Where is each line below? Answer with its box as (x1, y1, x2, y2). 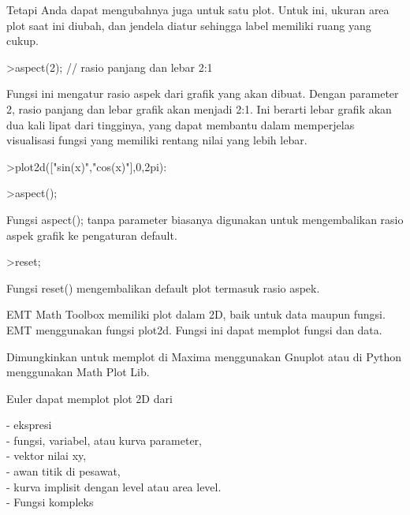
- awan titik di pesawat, (6, 463, 121, 480)
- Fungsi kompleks (6, 494, 94, 510)
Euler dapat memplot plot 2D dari (6, 390, 173, 406)
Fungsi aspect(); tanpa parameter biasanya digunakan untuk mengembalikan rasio (6, 211, 404, 227)
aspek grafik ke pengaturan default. (6, 226, 177, 243)
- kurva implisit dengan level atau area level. (6, 478, 222, 494)
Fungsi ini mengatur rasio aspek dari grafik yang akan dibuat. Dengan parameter (6, 85, 399, 102)
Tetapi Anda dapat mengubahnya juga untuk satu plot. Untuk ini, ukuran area (6, 2, 389, 17)
